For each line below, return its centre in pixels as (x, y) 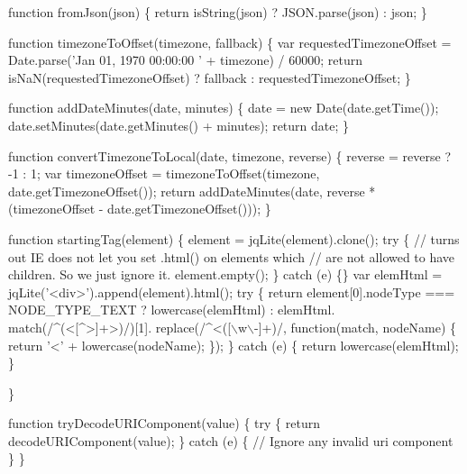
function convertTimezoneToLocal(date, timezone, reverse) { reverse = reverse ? (230, 155)
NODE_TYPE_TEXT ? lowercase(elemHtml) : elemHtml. (172, 310)
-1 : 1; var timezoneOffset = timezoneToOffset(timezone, (164, 173)
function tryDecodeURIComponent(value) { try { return (164, 423)
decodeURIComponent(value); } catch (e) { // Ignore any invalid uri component (231, 440)
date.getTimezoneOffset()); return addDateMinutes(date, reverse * (192, 191)
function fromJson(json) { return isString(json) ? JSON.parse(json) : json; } (218, 12)
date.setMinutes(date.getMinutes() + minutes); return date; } (179, 125)
